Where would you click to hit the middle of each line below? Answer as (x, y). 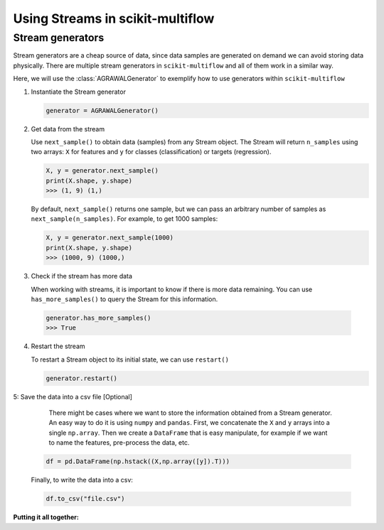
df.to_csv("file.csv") (85, 499)
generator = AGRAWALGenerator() (102, 110)
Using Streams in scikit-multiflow (114, 18)
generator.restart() (81, 378)
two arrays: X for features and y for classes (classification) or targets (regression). (151, 152)
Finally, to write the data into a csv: (82, 480)
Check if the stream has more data (82, 276)
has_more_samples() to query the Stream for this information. (124, 299)
